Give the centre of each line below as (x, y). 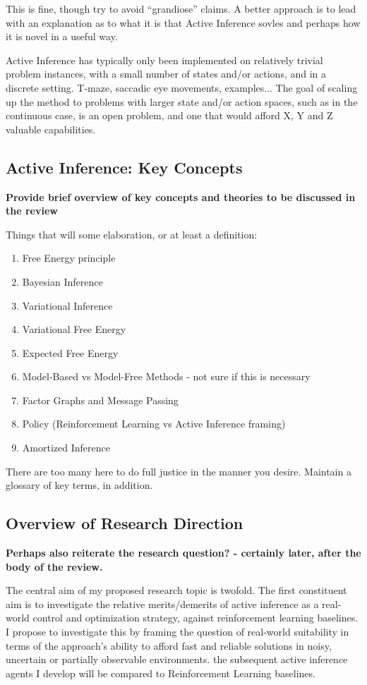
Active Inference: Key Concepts (124, 167)
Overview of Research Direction (125, 523)
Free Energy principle (69, 258)
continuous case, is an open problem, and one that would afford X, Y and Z (169, 115)
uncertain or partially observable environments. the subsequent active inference (177, 659)
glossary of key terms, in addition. (79, 485)
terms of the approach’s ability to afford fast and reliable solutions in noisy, (169, 645)
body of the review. (54, 566)
